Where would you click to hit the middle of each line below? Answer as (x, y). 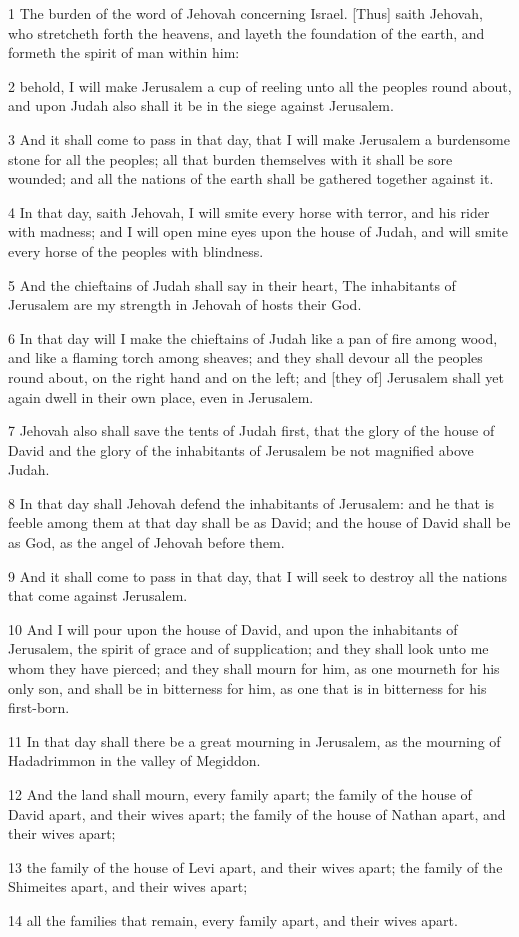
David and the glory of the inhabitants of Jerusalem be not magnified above (241, 449)
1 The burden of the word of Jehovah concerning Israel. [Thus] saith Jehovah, (245, 13)
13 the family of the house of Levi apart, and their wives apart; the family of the (255, 866)
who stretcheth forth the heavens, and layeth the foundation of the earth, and (246, 32)
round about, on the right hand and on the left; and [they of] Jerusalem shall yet (256, 376)
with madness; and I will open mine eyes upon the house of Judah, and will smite (258, 231)
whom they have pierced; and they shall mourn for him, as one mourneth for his (254, 668)
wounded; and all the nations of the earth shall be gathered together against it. (251, 178)
